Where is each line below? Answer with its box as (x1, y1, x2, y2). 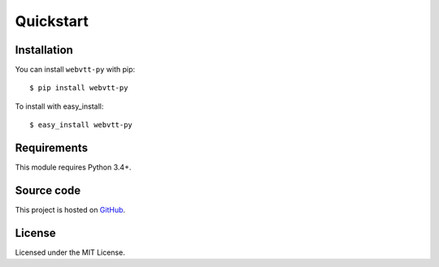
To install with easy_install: (15, 101, 104, 111)
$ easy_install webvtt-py (29, 120, 133, 130)
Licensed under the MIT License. (15, 248, 125, 257)
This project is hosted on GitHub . (15, 205, 126, 215)
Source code (15, 183, 81, 197)
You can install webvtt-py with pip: (15, 65, 136, 75)
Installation (15, 43, 73, 57)
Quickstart (15, 12, 89, 30)
